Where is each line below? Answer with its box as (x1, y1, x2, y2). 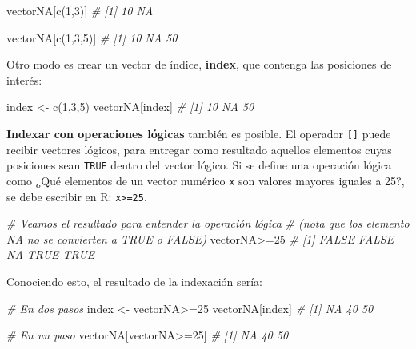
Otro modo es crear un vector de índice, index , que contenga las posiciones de (6, 56, 392, 73)
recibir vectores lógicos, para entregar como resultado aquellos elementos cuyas (6, 141, 392, 157)
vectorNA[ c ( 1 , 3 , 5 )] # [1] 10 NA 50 (6, 29, 178, 46)
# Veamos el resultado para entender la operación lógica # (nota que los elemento (6, 215, 410, 232)
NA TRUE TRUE (6, 246, 95, 263)
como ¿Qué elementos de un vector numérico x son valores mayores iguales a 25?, (6, 172, 405, 188)
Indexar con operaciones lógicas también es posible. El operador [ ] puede (6, 125, 391, 141)
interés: (6, 71, 42, 88)
